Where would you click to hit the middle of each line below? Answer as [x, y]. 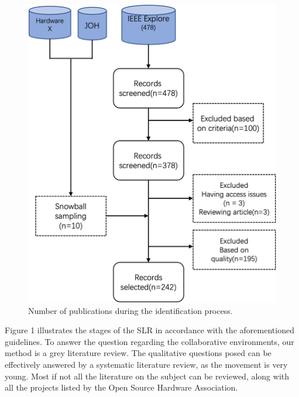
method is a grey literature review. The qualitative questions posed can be [138, 353]
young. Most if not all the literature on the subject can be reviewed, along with [147, 376]
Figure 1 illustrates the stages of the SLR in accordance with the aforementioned [149, 330]
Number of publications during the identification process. [130, 310]
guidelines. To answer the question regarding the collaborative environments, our [149, 341]
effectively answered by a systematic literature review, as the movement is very [146, 365]
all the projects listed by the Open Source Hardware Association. [121, 387]
